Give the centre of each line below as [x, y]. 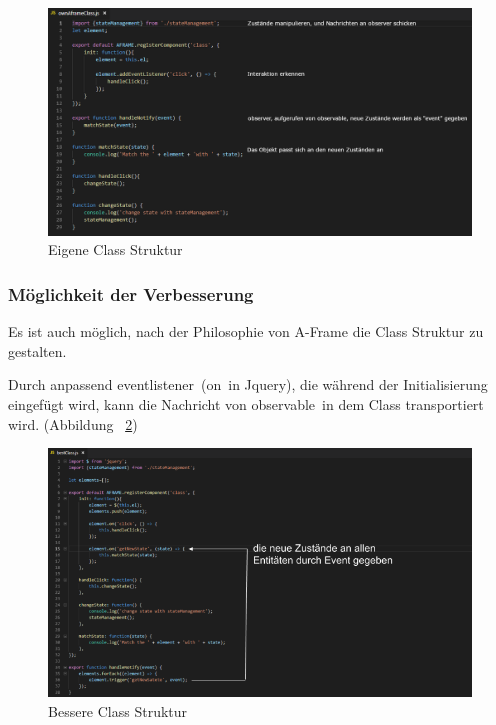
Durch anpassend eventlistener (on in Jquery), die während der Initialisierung [248, 384]
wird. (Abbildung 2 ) [73, 423]
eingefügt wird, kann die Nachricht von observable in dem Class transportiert [246, 403]
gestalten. [37, 350]
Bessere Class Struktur [118, 711]
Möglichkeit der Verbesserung [131, 293]
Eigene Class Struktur [115, 249]
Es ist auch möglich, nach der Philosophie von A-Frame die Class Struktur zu [246, 331]
